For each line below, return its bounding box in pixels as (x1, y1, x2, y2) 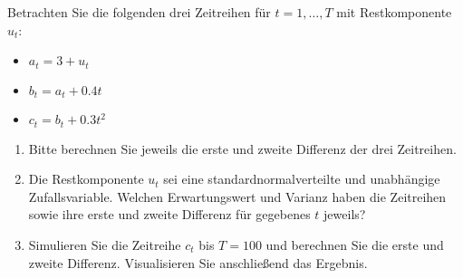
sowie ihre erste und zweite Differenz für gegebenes (28, 205, 311, 224)
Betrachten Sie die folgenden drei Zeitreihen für (7, 3, 271, 21)
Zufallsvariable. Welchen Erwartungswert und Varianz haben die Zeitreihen (28, 187, 447, 206)
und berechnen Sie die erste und (265, 235, 444, 254)
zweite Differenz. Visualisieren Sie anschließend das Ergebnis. (28, 253, 368, 272)
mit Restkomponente (336, 3, 452, 21)
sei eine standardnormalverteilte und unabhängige (163, 169, 440, 188)
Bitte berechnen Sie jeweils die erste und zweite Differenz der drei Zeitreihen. (28, 139, 457, 158)
